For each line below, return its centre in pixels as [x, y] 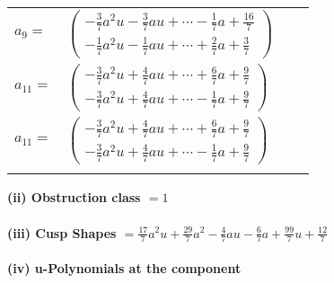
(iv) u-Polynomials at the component [124, 267]
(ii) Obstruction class [74, 197]
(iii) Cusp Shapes [62, 232]
